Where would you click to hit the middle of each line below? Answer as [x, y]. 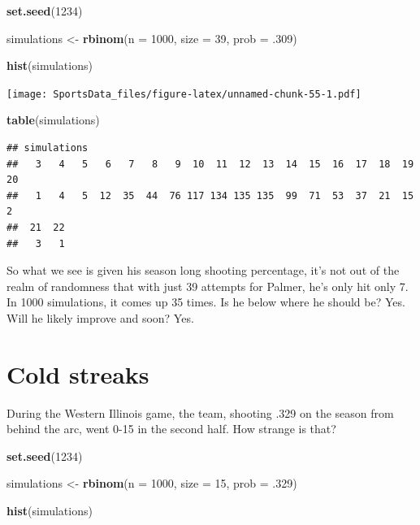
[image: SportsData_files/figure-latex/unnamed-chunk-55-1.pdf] [184, 94]
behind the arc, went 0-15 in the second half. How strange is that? [171, 429]
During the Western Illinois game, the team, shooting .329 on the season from [200, 412]
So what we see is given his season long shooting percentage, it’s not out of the [203, 270]
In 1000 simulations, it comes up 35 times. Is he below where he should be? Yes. [206, 302]
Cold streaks [78, 373]
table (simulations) [53, 120]
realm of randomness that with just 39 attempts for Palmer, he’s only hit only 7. [208, 286]
